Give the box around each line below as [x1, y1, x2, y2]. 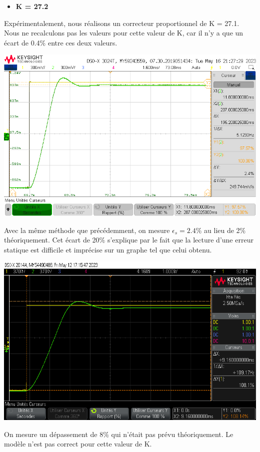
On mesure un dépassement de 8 [4, 428, 103, 439]
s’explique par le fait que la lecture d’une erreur [107, 234, 253, 245]
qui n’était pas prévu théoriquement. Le [111, 428, 233, 439]
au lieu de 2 [204, 224, 240, 235]
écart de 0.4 [4, 37, 40, 47]
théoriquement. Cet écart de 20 [4, 234, 99, 245]
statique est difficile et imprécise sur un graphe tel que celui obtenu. [4, 244, 212, 254]
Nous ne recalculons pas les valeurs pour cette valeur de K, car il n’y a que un [4, 27, 243, 38]
